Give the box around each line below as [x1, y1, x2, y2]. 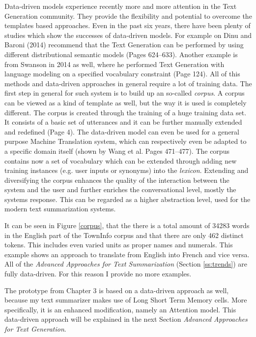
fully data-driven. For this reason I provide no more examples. [4, 269, 192, 279]
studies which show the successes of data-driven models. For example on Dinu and [4, 30, 252, 40]
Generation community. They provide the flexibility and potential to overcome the [4, 10, 252, 21]
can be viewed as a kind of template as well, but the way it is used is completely [4, 97, 247, 107]
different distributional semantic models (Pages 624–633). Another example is [4, 49, 238, 59]
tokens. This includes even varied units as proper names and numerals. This [4, 239, 233, 250]
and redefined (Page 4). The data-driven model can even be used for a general [4, 126, 239, 136]
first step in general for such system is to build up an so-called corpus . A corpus [4, 88, 245, 98]
